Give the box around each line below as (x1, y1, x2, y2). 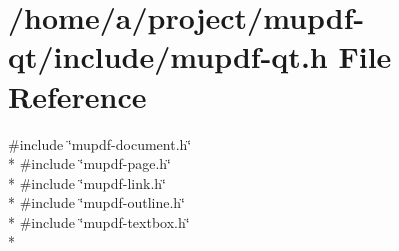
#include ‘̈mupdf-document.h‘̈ (8, 133, 192, 154)
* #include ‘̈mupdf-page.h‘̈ (8, 153, 171, 174)
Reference (8, 75, 147, 116)
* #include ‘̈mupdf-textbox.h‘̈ (8, 211, 190, 232)
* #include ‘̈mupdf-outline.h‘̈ (8, 192, 185, 213)
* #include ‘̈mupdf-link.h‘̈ (8, 172, 166, 193)
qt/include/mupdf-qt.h (8, 36, 328, 77)
